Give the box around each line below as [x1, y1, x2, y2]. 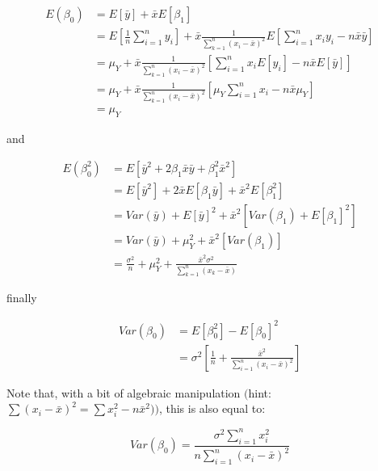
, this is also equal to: [158, 400, 266, 417]
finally [6, 289, 37, 306]
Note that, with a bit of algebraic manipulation [6, 384, 241, 401]
